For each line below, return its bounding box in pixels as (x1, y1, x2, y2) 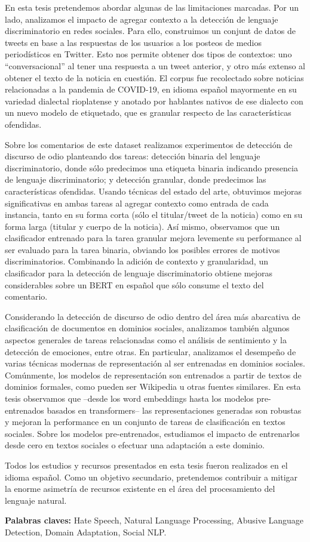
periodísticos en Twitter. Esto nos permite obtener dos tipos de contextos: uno (5, 48, 292, 60)
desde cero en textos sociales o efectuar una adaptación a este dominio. (5, 439, 265, 451)
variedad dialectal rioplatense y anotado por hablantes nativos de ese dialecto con (5, 94, 303, 107)
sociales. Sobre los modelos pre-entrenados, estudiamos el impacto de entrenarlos (5, 427, 300, 439)
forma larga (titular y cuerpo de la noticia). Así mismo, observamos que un (5, 220, 280, 232)
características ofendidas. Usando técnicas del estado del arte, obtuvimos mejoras (5, 184, 302, 197)
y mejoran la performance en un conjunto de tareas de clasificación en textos (5, 415, 286, 428)
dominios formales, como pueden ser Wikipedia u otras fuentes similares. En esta (5, 380, 301, 393)
